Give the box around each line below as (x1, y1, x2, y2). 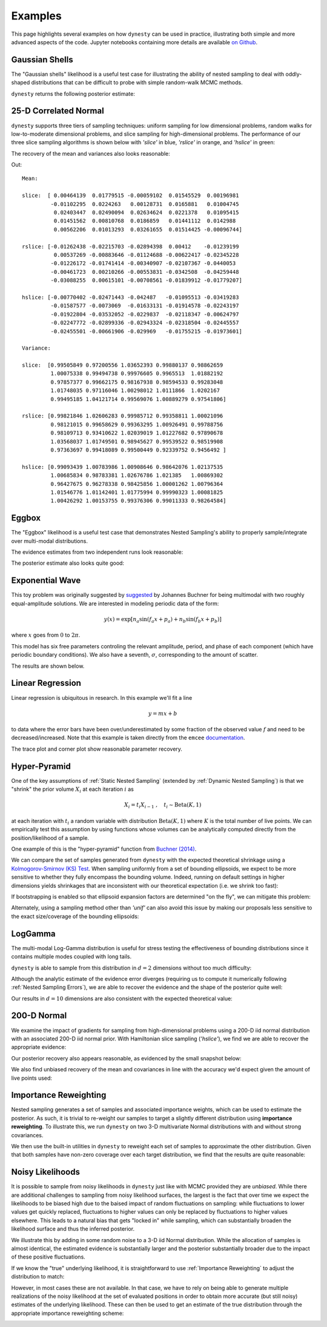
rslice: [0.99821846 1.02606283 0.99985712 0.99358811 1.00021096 (22, 413, 223, 419)
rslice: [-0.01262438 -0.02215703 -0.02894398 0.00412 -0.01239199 (22, 243, 239, 250)
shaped (11, 79, 30, 86)
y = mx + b (148, 710, 177, 717)
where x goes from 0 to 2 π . (11, 631, 81, 639)
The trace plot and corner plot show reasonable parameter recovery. (11, 745, 183, 753)
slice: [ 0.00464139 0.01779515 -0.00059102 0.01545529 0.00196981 (22, 192, 239, 199)
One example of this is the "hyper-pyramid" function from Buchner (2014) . (11, 845, 197, 853)
